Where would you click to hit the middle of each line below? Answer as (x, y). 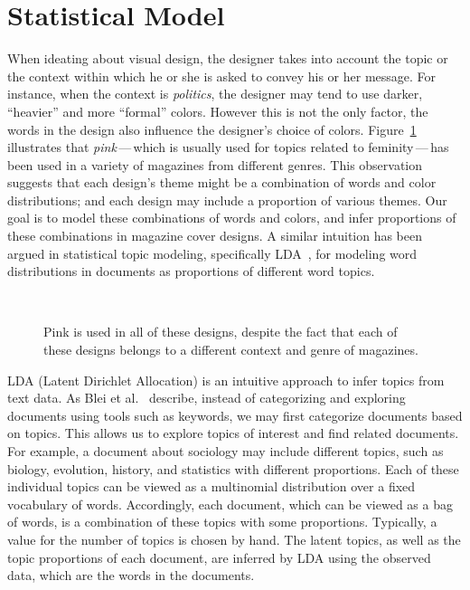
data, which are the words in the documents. (131, 575)
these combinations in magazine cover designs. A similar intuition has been (215, 236)
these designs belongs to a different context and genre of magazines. (231, 350)
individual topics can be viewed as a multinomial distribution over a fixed (211, 486)
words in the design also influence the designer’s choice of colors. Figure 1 (212, 129)
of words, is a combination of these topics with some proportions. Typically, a (222, 522)
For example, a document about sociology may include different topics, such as (226, 451)
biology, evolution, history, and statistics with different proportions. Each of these (233, 468)
